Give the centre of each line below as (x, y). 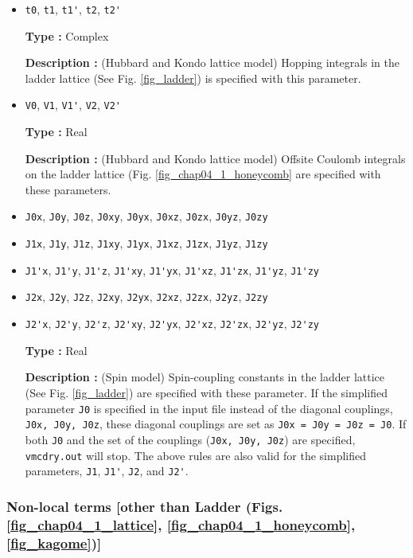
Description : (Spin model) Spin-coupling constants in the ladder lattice (205, 377)
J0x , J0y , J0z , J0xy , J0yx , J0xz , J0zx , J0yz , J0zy (146, 216)
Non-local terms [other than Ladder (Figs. (145, 506)
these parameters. (68, 189)
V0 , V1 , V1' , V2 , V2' (73, 105)
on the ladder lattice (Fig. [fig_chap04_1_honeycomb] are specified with (203, 174)
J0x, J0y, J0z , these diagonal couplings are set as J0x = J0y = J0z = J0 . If (216, 424)
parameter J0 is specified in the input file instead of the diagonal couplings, (209, 408)
